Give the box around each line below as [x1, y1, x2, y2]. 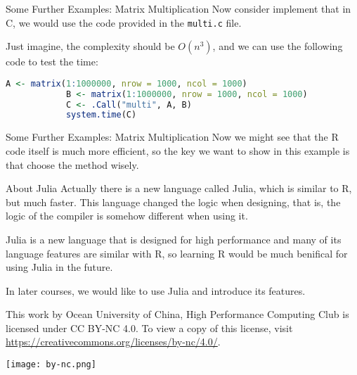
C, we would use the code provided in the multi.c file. [6, 15, 242, 30]
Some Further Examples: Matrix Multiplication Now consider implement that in [6, 1, 351, 15]
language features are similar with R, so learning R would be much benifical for [6, 246, 348, 260]
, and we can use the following [212, 39, 343, 53]
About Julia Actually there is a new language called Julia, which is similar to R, [6, 181, 352, 196]
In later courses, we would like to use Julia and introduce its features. [6, 283, 306, 298]
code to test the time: [6, 54, 98, 69]
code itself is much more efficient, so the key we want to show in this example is [6, 143, 350, 158]
